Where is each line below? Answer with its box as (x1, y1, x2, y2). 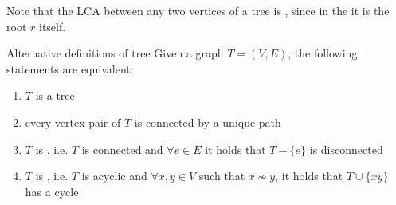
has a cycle (25, 183, 79, 199)
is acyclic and (81, 168, 147, 184)
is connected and (81, 140, 163, 157)
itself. (38, 18, 66, 34)
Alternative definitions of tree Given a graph (6, 45, 224, 61)
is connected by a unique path (134, 113, 281, 130)
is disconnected (309, 140, 383, 157)
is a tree (35, 87, 75, 104)
